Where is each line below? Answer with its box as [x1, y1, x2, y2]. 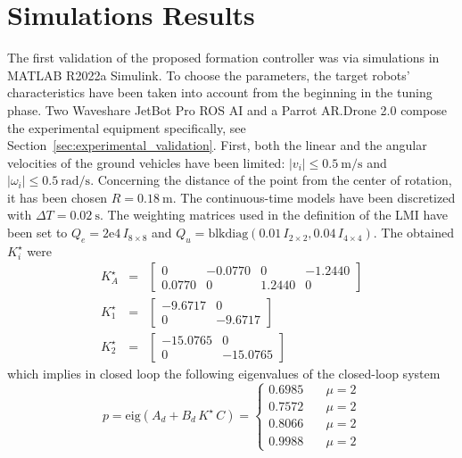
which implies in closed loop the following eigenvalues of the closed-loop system [7, 363, 441, 382]
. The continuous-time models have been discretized [172, 187, 456, 206]
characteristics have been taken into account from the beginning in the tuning [7, 83, 433, 102]
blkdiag [208, 228, 249, 241]
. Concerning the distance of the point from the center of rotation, [90, 171, 452, 189]
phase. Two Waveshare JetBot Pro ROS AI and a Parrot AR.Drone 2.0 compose [7, 100, 447, 119]
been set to [7, 223, 68, 242]
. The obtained [373, 223, 454, 242]
